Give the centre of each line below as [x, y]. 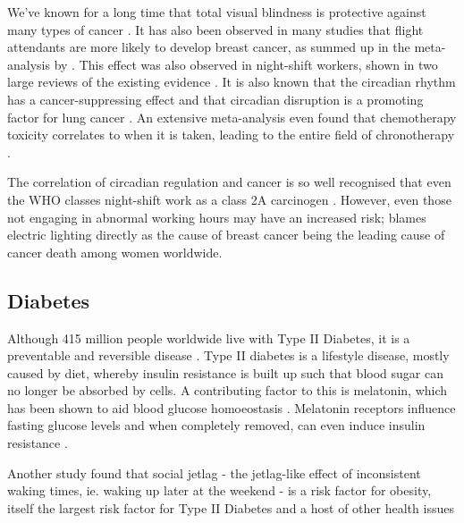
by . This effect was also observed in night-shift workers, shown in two [246, 64]
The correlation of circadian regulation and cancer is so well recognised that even [229, 182]
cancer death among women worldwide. [115, 252]
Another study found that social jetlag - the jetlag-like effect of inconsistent [214, 472]
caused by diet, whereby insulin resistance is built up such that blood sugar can [225, 372]
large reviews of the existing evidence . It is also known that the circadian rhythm [232, 82]
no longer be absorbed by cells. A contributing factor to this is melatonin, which [228, 390]
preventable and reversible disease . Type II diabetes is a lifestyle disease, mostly [228, 355]
